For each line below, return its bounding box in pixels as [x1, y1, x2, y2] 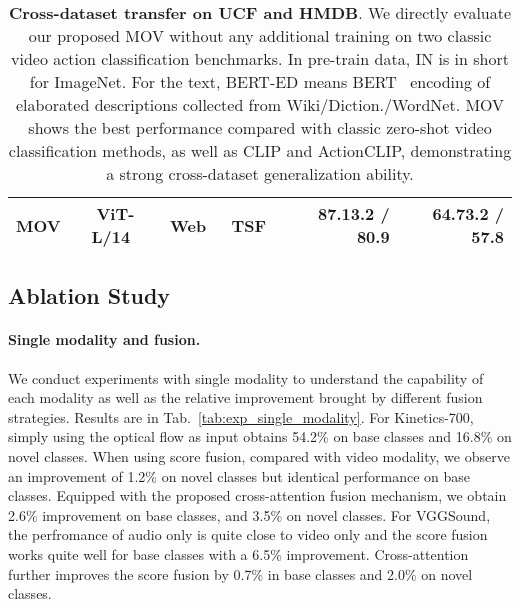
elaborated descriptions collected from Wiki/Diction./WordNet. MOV [15, 93, 505, 116]
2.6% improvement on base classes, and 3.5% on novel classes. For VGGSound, [8, 504, 491, 525]
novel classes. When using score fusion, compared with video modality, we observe [8, 445, 510, 466]
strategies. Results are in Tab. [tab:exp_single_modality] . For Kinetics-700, [8, 406, 474, 427]
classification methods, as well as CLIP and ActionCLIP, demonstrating [8, 139, 512, 162]
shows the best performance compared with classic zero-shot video [28, 116, 492, 139]
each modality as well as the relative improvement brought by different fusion [8, 387, 483, 408]
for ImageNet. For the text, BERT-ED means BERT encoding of [29, 70, 491, 93]
